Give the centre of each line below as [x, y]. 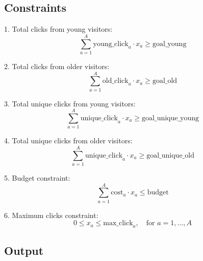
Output [24, 250]
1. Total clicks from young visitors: [58, 29]
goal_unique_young [171, 118]
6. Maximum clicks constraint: [51, 215]
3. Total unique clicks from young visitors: [70, 103]
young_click [111, 44]
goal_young [169, 44]
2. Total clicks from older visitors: [57, 66]
